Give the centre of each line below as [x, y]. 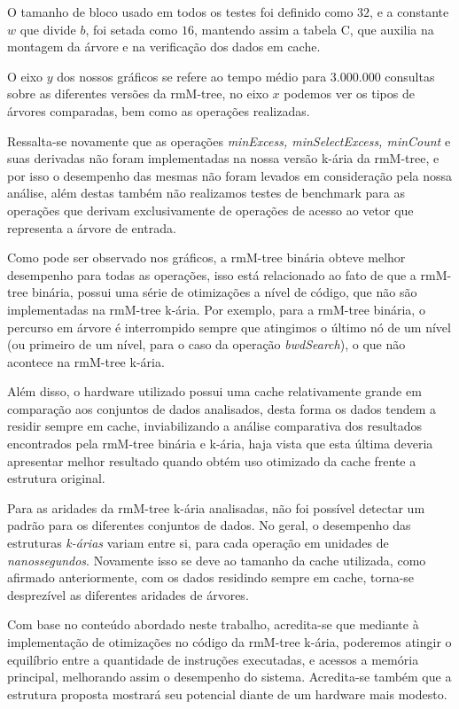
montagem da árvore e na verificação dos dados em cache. [164, 47]
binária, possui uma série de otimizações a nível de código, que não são [225, 292]
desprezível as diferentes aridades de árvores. [128, 594]
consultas [410, 76]
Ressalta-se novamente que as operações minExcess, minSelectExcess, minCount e [229, 140]
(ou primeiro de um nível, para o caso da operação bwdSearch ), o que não [206, 344]
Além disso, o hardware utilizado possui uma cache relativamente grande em [214, 391]
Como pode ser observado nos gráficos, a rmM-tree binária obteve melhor [206, 257]
